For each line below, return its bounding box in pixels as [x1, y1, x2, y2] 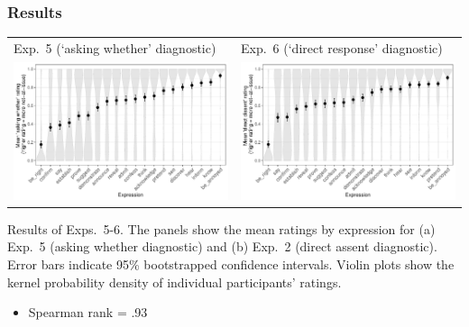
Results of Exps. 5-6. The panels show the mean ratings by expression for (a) [7, 219, 436, 238]
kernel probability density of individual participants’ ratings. [7, 272, 342, 291]
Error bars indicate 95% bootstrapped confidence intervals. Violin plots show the [7, 255, 455, 274]
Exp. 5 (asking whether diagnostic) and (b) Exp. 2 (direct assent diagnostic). [7, 237, 437, 256]
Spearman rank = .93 [28, 303, 148, 322]
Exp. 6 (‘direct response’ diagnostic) [241, 38, 443, 57]
